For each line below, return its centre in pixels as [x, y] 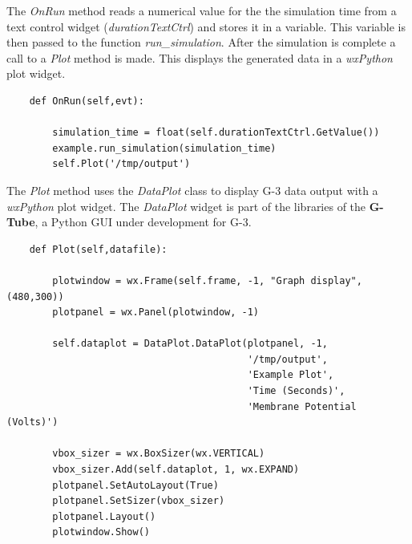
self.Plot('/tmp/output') [121, 164]
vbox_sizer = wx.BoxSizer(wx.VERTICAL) [159, 454]
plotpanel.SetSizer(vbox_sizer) [139, 501]
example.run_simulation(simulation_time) [164, 148]
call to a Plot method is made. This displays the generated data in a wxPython [200, 57]
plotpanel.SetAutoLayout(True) [135, 485]
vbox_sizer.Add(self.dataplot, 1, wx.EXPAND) [176, 470]
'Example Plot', [291, 375]
